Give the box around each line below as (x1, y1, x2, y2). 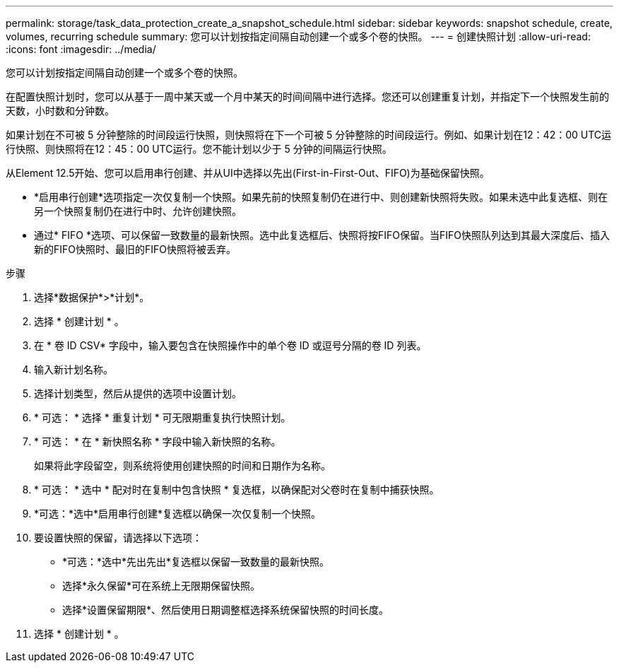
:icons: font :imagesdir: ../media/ (6, 43, 156, 55)
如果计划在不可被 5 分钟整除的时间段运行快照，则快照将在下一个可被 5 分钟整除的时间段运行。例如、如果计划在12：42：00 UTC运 (6, 129, 612, 141)
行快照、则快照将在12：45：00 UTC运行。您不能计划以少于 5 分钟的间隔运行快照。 (6, 143, 392, 155)
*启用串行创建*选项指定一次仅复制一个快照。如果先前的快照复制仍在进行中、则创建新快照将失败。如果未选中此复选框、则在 (34, 191, 608, 203)
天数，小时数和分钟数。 (6, 105, 114, 117)
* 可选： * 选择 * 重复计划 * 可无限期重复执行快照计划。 (34, 411, 291, 423)
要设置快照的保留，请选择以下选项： (34, 532, 202, 544)
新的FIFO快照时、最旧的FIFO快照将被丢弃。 (34, 243, 236, 255)
